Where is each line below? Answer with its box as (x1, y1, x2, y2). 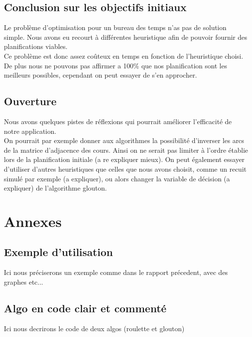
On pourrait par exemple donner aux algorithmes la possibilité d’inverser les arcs (4, 135, 244, 145)
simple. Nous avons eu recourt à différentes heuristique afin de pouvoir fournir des (4, 32, 248, 42)
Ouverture (4, 94, 57, 109)
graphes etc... (4, 276, 44, 287)
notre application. (4, 126, 57, 136)
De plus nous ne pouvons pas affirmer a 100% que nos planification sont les (4, 60, 227, 70)
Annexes (4, 211, 62, 231)
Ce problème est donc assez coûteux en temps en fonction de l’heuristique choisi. (4, 50, 243, 61)
